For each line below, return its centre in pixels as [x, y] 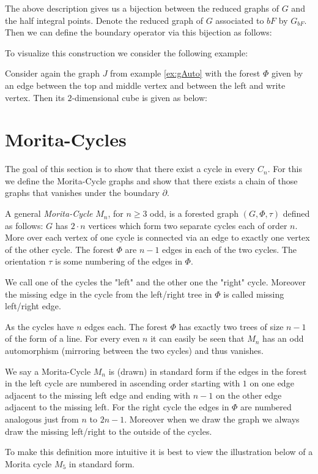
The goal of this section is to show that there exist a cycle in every [130, 169]
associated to [240, 20]
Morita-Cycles [66, 139]
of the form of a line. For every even [72, 338]
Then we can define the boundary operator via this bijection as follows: [139, 32]
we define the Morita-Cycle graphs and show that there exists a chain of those [151, 180]
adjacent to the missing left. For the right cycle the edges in [117, 407]
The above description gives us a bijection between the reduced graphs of [142, 8]
